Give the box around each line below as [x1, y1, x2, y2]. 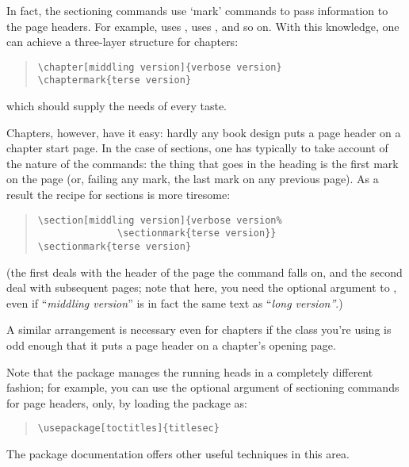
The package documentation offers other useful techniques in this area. [6, 446, 350, 462]
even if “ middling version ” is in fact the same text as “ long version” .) [6, 294, 343, 311]
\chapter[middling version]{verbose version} [37, 61, 282, 73]
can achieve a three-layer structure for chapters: [6, 33, 239, 50]
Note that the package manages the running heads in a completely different [6, 363, 373, 380]
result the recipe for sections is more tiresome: [6, 186, 231, 203]
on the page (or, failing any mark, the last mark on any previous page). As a [6, 170, 379, 187]
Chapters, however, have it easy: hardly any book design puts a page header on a [6, 124, 401, 140]
